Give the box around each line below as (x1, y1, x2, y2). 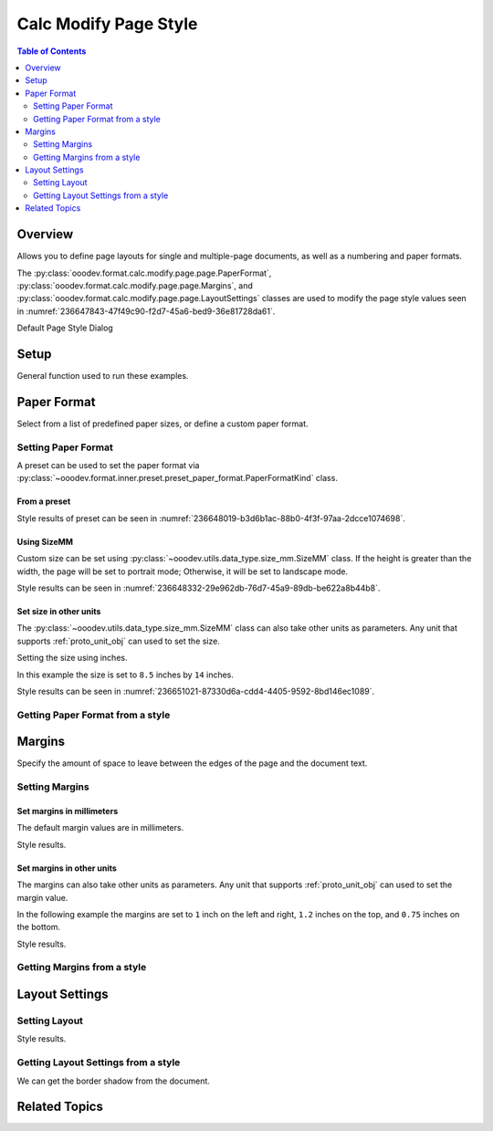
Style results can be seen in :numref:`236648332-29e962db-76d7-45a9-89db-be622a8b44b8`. (16, 582, 381, 593)
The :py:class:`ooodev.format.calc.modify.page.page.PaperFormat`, (16, 267, 272, 278)
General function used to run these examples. (16, 371, 189, 381)
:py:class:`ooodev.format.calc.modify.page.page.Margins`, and (16, 279, 253, 291)
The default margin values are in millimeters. (16, 822, 184, 833)
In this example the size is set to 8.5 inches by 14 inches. (16, 669, 235, 680)
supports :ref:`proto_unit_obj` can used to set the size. (16, 635, 221, 646)
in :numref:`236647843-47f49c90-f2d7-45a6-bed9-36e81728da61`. (16, 306, 276, 317)
